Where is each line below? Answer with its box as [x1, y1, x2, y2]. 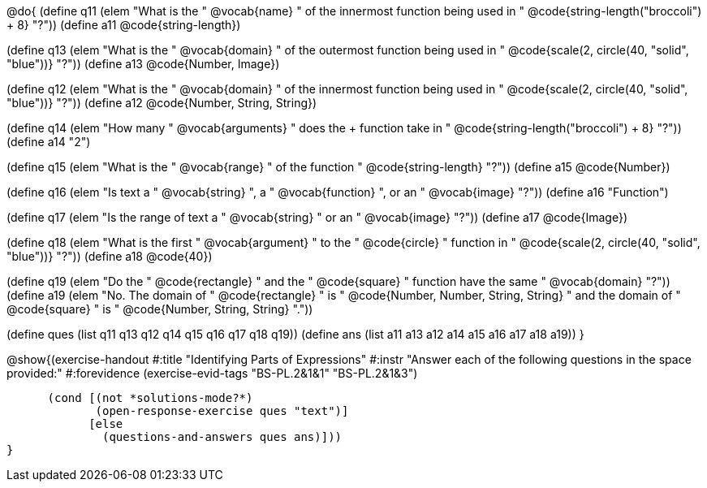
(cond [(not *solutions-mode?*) [47, 391, 253, 404]
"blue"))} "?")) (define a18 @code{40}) [6, 249, 213, 263]
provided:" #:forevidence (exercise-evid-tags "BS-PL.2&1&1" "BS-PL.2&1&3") [6, 366, 418, 380]
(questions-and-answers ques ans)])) [102, 430, 343, 443]
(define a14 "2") [6, 135, 91, 149]
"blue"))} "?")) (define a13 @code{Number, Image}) [6, 57, 280, 71]
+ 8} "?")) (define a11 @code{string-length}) [6, 18, 241, 32]
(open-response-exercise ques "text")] [95, 404, 349, 417]
